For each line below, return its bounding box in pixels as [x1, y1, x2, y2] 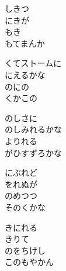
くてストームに [5, 57, 62, 69]
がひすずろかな [5, 146, 62, 159]
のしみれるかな [5, 123, 62, 135]
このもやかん [5, 256, 54, 268]
